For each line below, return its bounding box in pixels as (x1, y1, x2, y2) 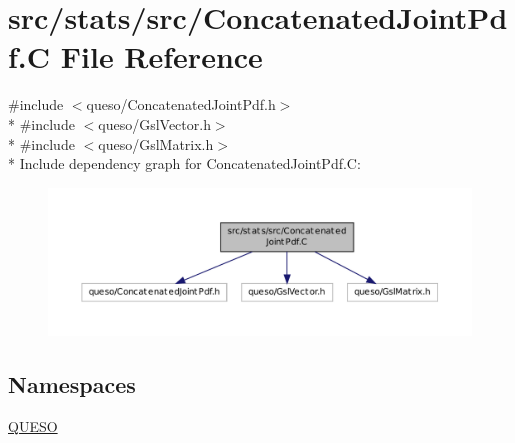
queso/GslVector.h (98, 113, 211, 134)
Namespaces (8, 368, 136, 399)
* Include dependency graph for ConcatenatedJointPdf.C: (8, 153, 361, 174)
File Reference (60, 36, 263, 77)
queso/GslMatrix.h (98, 133, 214, 154)
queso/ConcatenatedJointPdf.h (86, 94, 276, 115)
